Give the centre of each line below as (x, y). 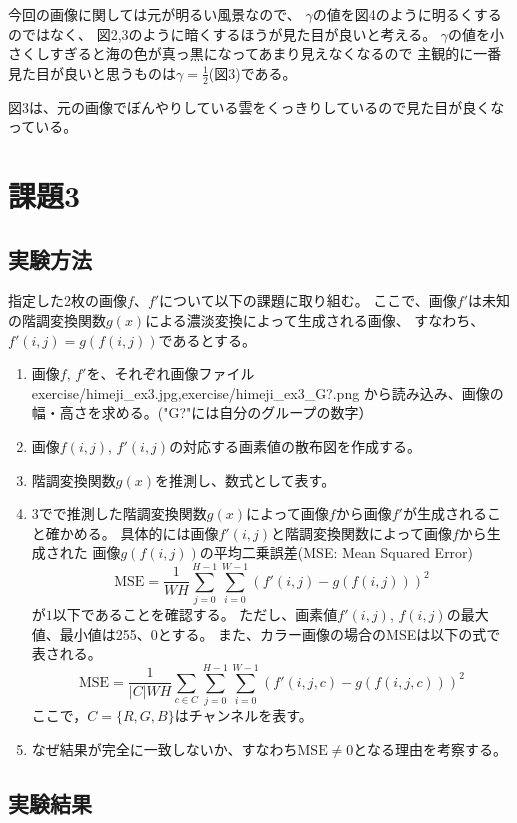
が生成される (444, 513)
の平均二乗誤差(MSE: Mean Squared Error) (336, 552)
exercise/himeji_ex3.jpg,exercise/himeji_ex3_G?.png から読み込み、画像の (267, 392)
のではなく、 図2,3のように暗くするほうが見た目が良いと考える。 (222, 33)
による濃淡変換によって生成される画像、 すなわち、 (315, 319)
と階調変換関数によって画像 (361, 532)
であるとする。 (207, 339)
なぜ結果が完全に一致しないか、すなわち (164, 748)
